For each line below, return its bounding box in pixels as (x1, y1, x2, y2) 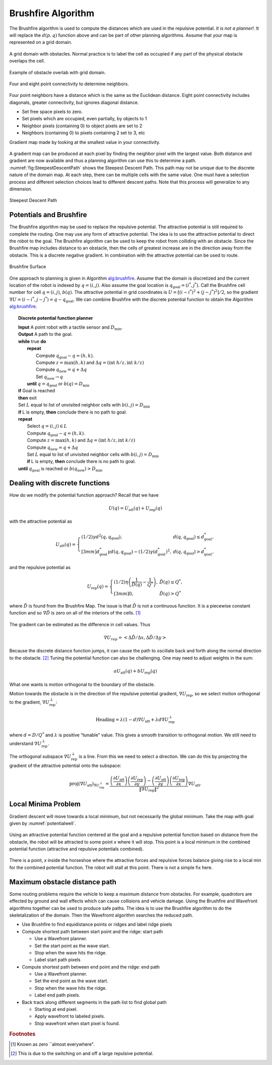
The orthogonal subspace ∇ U (9, 753, 72, 759)
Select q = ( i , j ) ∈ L (27, 423, 67, 429)
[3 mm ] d (81, 548, 100, 554)
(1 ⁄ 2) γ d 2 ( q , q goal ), (81, 533, 122, 541)
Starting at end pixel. (34, 1006, 78, 1012)
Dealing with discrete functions (9, 479, 110, 487)
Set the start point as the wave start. (34, 942, 110, 949)
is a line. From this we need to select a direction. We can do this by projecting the (79, 753, 247, 759)
